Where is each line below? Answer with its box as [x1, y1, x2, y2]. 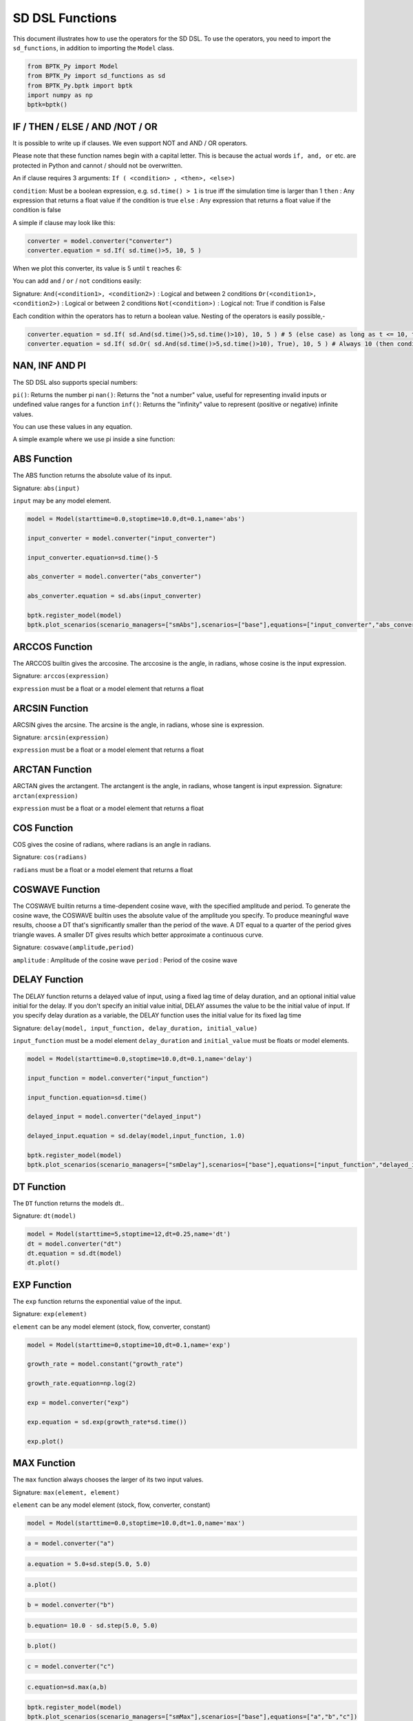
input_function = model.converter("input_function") [27, 1074, 209, 1082]
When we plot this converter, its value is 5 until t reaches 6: [12, 264, 182, 273]
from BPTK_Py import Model [27, 62, 118, 70]
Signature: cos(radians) [12, 853, 87, 861]
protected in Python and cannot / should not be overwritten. [12, 161, 182, 169]
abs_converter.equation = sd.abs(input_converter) [27, 592, 202, 600]
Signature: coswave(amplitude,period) [12, 943, 134, 951]
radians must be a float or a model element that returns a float [12, 865, 193, 874]
